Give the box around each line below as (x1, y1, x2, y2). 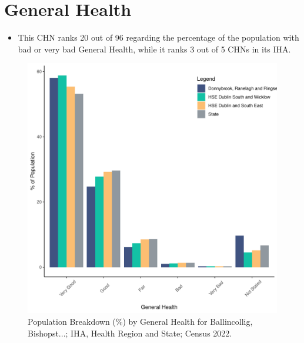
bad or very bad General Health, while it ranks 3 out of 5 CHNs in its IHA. (18, 42, 291, 55)
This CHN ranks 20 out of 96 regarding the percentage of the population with (18, 31, 299, 44)
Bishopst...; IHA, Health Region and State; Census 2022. (28, 326, 232, 339)
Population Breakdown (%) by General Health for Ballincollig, (28, 315, 253, 327)
